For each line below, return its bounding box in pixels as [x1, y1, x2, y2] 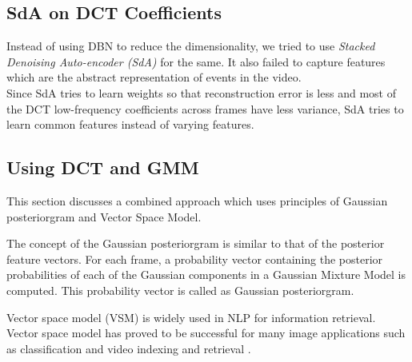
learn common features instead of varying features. [6, 116, 254, 133]
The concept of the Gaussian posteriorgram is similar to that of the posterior [6, 235, 385, 252]
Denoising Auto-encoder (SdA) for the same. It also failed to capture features [6, 53, 386, 70]
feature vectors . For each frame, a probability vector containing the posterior [6, 250, 383, 267]
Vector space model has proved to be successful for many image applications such [6, 324, 406, 341]
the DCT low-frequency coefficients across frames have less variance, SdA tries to [6, 100, 404, 117]
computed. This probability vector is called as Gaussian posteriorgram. [6, 281, 354, 298]
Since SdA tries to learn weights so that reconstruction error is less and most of [6, 84, 396, 101]
